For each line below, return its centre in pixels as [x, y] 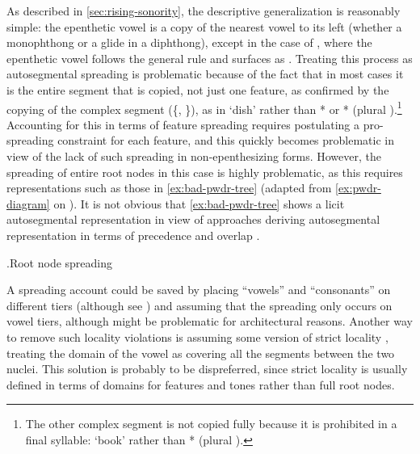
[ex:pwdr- [358, 188]
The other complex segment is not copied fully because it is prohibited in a [211, 424]
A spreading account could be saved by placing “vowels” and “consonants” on [199, 290]
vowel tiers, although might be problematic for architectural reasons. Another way [210, 321]
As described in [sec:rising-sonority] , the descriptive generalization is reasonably [204, 11]
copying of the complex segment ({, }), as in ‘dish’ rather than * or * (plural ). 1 [204, 107]
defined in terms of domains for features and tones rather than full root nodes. [201, 384]
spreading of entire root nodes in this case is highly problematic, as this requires [205, 172]
